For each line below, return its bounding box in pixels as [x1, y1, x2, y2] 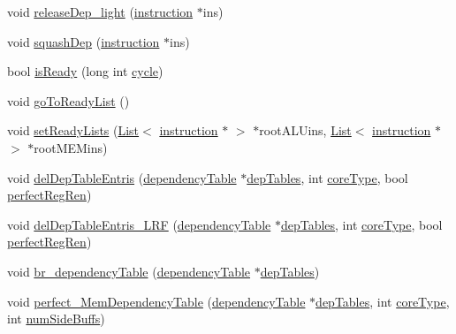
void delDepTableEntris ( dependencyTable [7, 168, 237, 186]
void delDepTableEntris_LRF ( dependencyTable [7, 215, 271, 233]
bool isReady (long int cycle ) [7, 62, 163, 80]
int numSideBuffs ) [7, 309, 105, 328]
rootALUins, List [259, 121, 352, 140]
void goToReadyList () [7, 91, 130, 110]
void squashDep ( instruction [7, 32, 160, 50]
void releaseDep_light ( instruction [7, 3, 194, 20]
